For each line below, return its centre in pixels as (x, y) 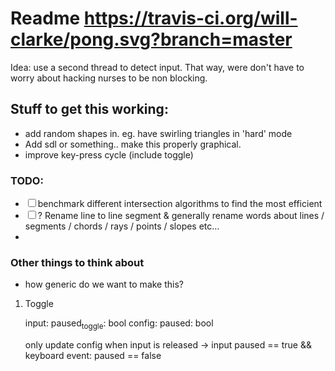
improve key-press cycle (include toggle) (109, 154)
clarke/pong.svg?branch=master (151, 39)
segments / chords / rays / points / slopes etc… (122, 226)
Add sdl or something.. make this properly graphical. (133, 144)
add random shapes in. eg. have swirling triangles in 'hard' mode (158, 133)
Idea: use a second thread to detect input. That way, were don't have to (157, 67)
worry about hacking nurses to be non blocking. (109, 78)
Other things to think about (77, 262)
